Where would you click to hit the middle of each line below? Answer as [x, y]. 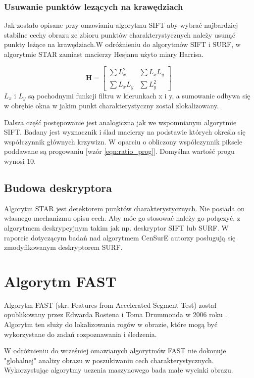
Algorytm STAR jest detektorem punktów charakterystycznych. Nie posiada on [124, 208]
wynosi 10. [20, 161]
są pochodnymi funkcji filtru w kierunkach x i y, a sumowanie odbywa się [139, 95]
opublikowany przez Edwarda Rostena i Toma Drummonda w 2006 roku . [116, 314]
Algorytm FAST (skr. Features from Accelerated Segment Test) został [110, 305]
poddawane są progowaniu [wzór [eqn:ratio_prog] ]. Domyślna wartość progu [119, 151]
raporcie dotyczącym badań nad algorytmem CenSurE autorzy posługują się [120, 237]
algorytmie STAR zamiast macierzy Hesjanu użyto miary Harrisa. [104, 54]
